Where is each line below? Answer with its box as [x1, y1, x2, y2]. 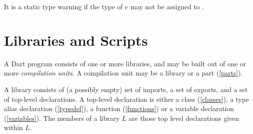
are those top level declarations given [129, 113, 239, 123]
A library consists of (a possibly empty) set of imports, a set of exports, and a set [4, 84, 248, 94]
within [4, 122, 23, 133]
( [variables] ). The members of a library [4, 113, 120, 123]
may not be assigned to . [130, 1, 204, 11]
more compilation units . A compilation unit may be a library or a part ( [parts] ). [4, 68, 243, 78]
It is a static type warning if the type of [4, 1, 123, 11]
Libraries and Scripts [4, 30, 148, 50]
